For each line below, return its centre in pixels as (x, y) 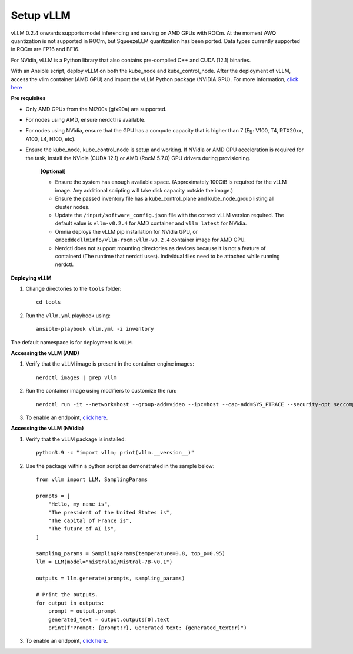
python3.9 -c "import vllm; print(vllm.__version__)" (115, 453)
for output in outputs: (70, 603)
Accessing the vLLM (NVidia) (47, 428)
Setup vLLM (41, 15)
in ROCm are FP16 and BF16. (45, 49)
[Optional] (53, 171)
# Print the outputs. (67, 595)
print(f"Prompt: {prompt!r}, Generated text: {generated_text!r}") (147, 628)
